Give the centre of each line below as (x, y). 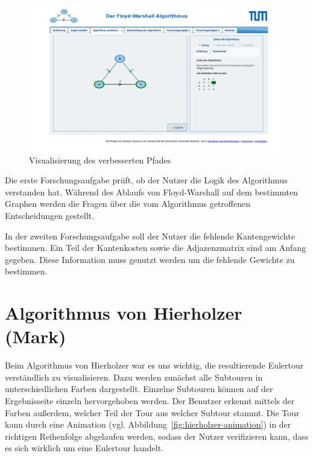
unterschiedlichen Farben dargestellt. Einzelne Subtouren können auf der (139, 389)
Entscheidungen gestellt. (50, 216)
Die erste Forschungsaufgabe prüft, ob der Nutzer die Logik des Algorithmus (146, 180)
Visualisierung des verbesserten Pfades (100, 160)
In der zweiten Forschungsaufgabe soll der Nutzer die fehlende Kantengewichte (150, 236)
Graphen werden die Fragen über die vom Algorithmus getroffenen (128, 204)
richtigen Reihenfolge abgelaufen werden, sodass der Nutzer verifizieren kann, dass (157, 436)
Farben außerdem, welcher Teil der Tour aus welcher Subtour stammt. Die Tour (152, 412)
